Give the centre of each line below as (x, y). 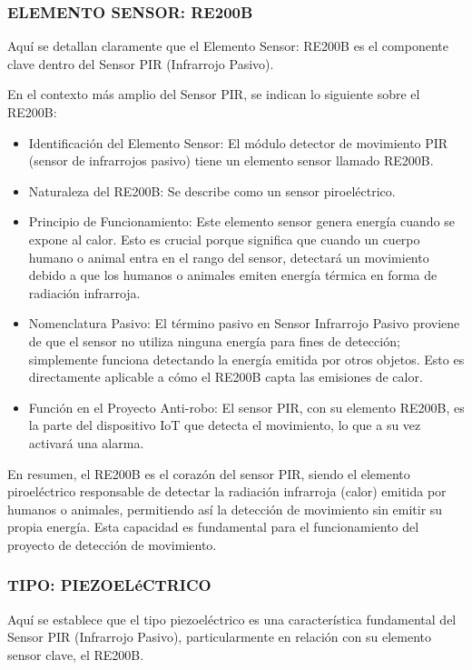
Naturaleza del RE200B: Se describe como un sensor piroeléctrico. (212, 190)
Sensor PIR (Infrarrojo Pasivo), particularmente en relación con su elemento (219, 637)
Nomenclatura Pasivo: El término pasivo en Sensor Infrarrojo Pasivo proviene (244, 323)
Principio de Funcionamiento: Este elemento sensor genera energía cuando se (242, 221)
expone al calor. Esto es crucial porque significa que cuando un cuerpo (224, 239)
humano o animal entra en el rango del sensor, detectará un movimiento (229, 257)
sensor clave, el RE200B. (76, 654)
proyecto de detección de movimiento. (112, 544)
